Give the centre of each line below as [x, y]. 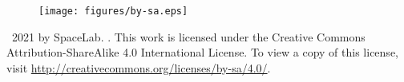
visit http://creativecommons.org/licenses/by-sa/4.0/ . [139, 67]
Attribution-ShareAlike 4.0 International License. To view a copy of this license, [202, 52]
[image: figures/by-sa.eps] [113, 11]
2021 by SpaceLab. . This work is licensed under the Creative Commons [188, 36]
